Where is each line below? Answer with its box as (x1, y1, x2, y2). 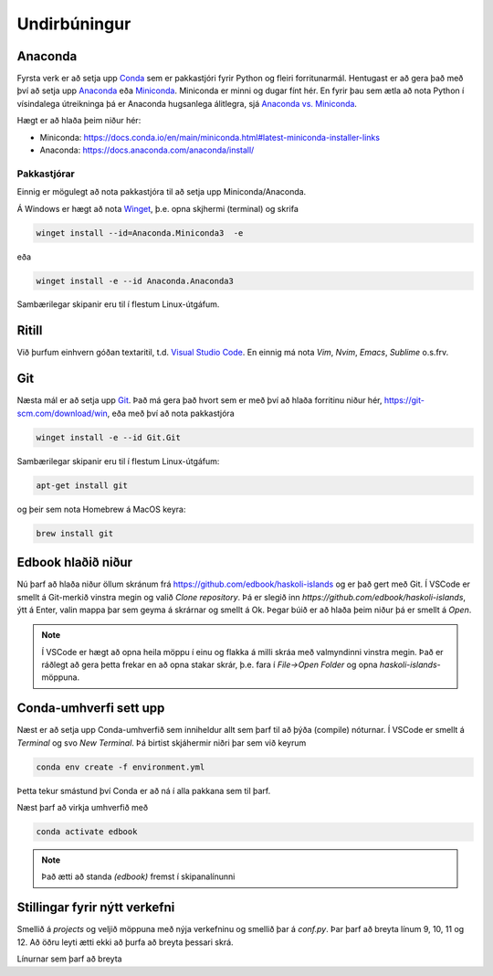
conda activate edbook (36, 827, 138, 837)
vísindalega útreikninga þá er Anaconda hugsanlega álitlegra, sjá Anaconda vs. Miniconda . (16, 98, 358, 109)
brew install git (36, 528, 114, 538)
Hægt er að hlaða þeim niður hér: (16, 115, 142, 126)
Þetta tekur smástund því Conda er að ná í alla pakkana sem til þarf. (16, 785, 271, 796)
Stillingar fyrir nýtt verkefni (16, 900, 175, 916)
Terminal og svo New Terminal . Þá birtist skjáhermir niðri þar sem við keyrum (16, 737, 307, 748)
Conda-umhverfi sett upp (16, 700, 165, 716)
